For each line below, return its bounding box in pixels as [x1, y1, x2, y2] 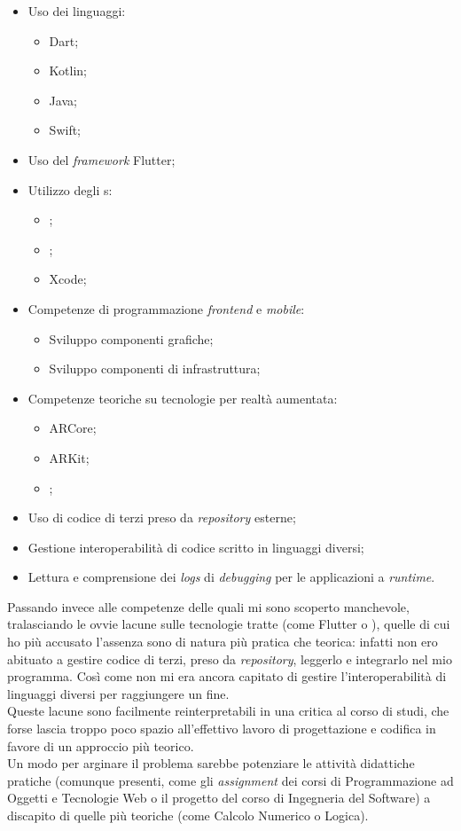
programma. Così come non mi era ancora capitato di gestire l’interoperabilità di [7, 667, 447, 686]
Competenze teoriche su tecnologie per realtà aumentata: [27, 388, 338, 407]
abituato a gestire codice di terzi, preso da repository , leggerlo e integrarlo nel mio [7, 649, 452, 668]
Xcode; [49, 270, 87, 288]
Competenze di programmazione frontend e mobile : [27, 299, 305, 318]
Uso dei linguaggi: [27, 2, 126, 20]
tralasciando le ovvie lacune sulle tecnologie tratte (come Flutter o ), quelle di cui [7, 615, 450, 633]
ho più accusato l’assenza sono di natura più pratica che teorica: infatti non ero [7, 632, 438, 651]
